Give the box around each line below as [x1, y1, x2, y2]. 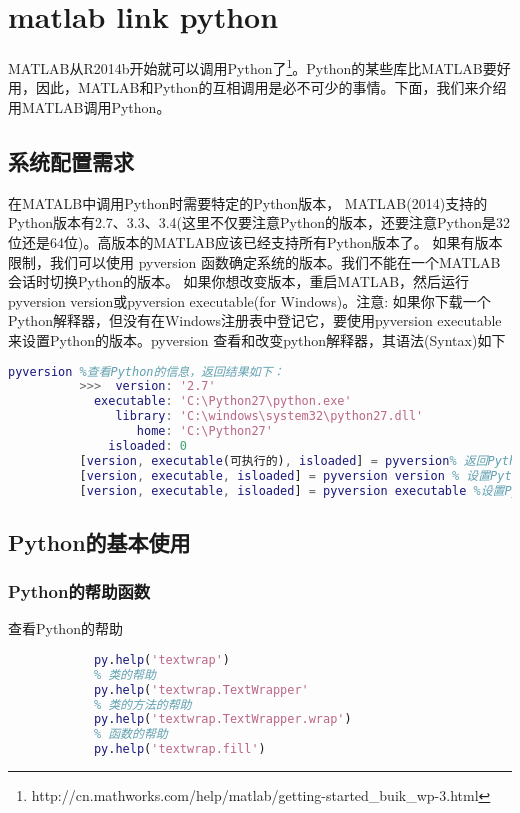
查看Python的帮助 [8, 618, 123, 639]
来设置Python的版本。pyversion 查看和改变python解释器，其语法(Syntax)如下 [8, 329, 506, 350]
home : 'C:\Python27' [136, 424, 273, 439]
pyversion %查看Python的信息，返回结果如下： [8, 364, 285, 379]
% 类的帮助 [93, 667, 156, 682]
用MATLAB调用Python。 [8, 96, 171, 117]
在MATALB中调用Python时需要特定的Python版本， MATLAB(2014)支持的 [8, 192, 488, 213]
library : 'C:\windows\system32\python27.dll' [115, 409, 424, 424]
